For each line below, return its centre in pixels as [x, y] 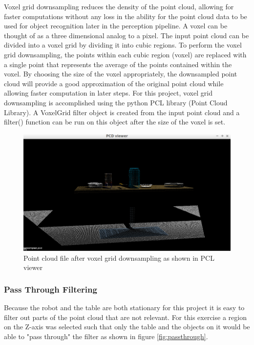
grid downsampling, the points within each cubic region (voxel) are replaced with [125, 54]
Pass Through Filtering [51, 289]
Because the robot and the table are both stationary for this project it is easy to [124, 308]
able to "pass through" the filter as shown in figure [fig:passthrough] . [106, 336]
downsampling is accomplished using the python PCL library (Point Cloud [116, 102]
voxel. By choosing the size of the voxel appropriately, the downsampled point [121, 74]
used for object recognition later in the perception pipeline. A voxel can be [116, 26]
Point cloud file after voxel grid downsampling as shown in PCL [119, 258]
